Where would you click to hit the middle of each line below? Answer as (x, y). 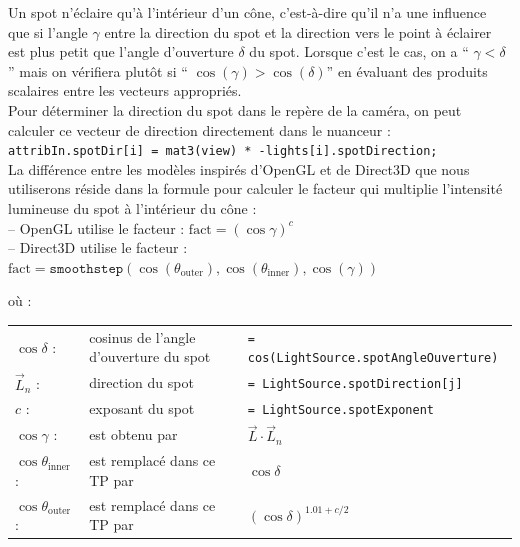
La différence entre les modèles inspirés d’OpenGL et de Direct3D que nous (239, 168)
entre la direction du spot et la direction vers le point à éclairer (298, 31)
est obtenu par (133, 434)
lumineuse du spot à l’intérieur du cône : (132, 208)
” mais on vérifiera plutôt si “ (98, 70)
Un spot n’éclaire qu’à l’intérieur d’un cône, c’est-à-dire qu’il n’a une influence (247, 12)
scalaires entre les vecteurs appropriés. (125, 90)
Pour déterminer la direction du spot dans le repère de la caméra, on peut (235, 109)
